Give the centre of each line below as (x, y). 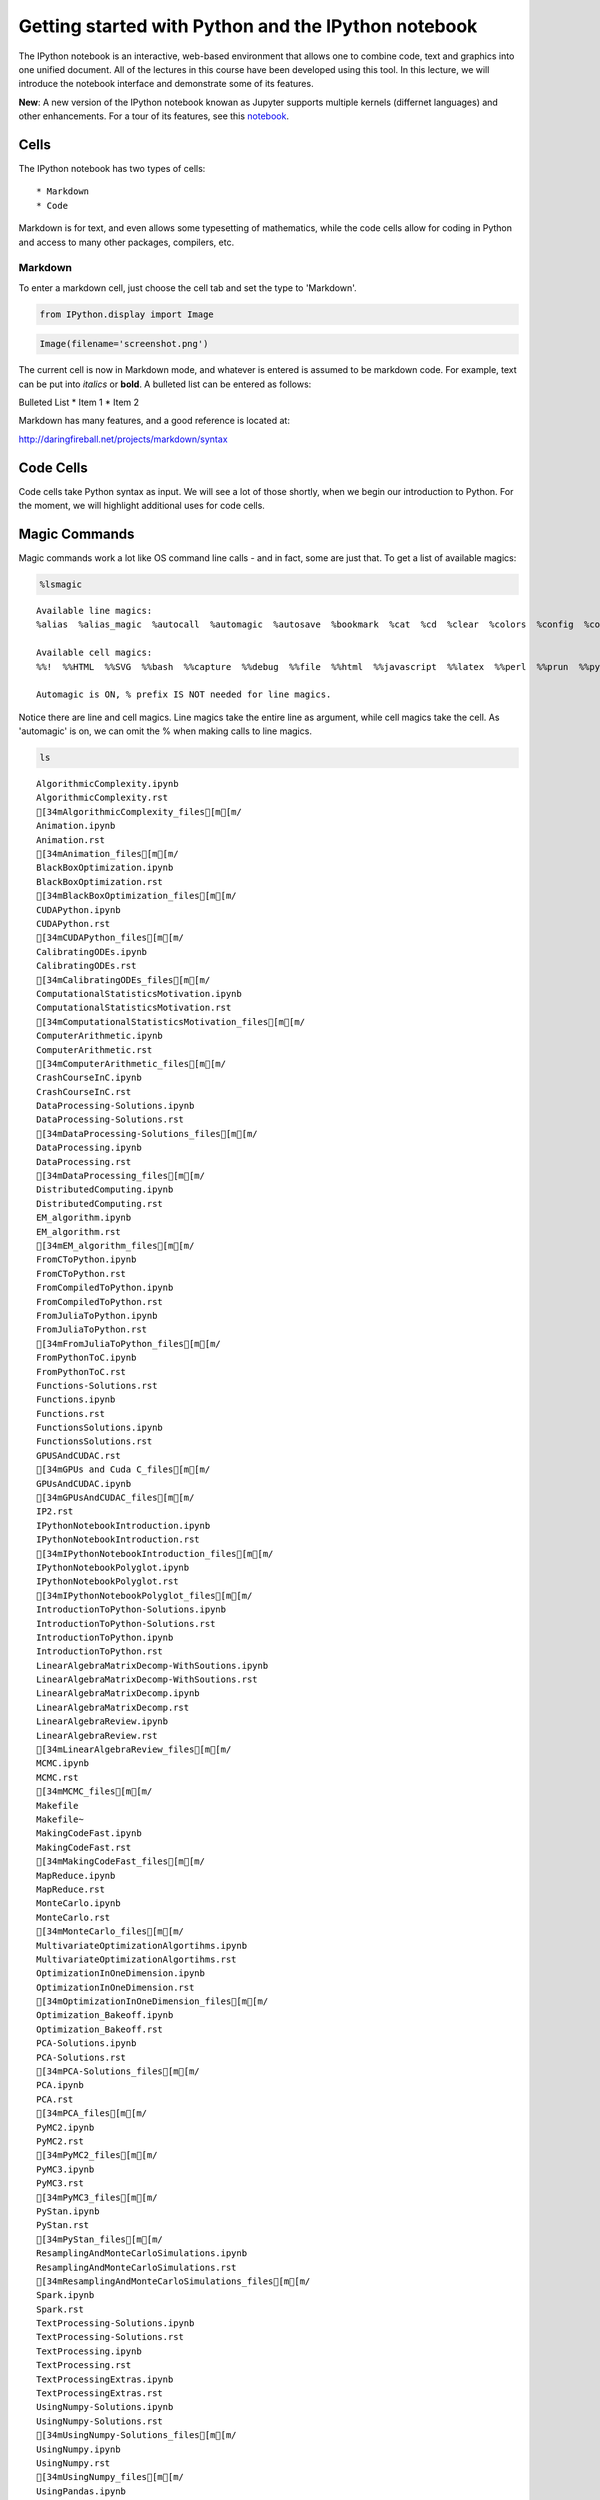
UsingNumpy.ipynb (78, 2449)
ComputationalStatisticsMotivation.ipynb (139, 993)
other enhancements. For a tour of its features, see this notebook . (154, 116)
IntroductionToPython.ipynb (105, 1637)
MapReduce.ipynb (76, 1875)
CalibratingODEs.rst (86, 966)
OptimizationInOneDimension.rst (115, 1987)
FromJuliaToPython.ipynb (97, 1315)
